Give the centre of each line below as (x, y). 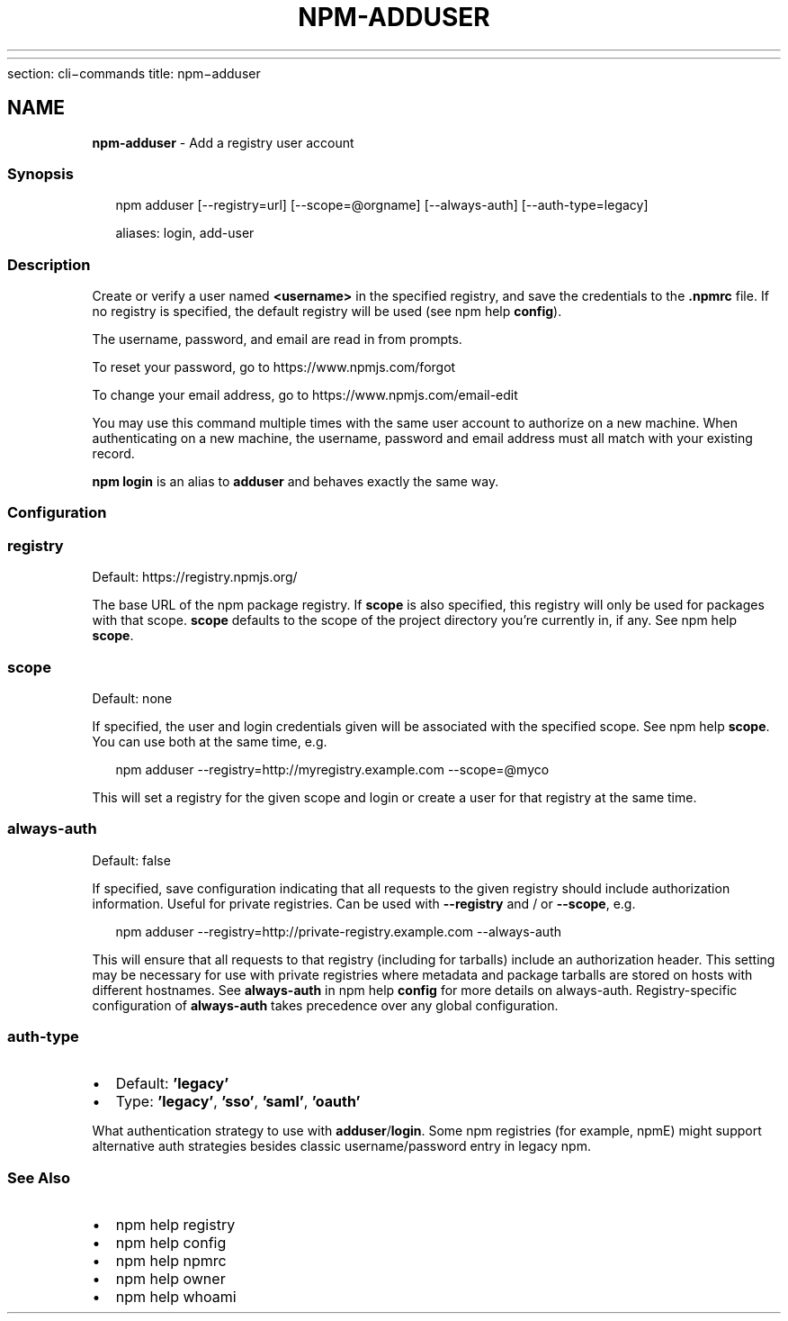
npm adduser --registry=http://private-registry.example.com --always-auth (339, 931)
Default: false (131, 860)
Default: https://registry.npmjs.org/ (195, 577)
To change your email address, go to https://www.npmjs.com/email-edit (305, 395)
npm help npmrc (171, 1261)
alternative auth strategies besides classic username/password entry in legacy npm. (341, 1146)
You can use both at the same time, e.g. (210, 741)
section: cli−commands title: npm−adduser (134, 73)
